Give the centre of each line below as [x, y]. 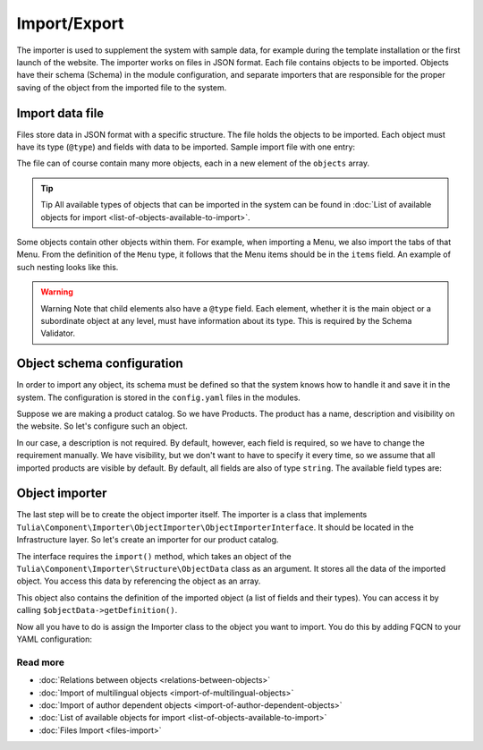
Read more [41, 662]
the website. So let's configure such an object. [102, 426]
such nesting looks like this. [68, 267]
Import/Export [70, 23]
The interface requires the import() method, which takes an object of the [154, 556]
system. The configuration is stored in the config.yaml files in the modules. [159, 397]
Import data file [60, 113]
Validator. [58, 333]
